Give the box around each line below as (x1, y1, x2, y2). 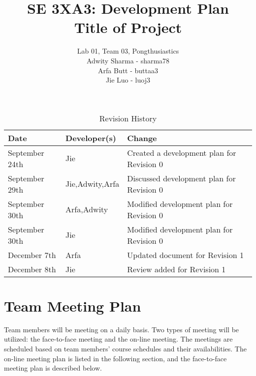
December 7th (8, 249, 56, 260)
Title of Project (74, 17, 182, 37)
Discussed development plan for (127, 172, 236, 184)
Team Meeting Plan (4, 295, 141, 316)
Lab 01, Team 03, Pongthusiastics (77, 46, 179, 56)
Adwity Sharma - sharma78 (86, 55, 170, 65)
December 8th (8, 263, 56, 275)
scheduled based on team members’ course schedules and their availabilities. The (4, 344, 247, 353)
